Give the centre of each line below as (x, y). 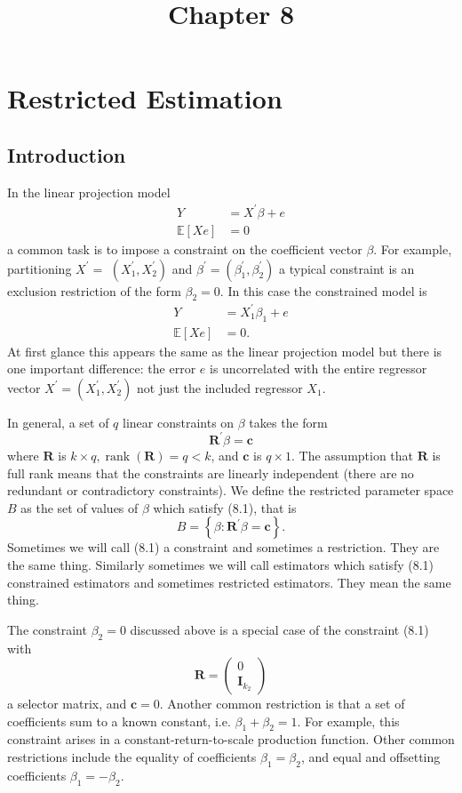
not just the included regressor (220, 387)
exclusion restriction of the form (94, 290)
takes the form (288, 422)
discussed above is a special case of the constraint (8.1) (279, 629)
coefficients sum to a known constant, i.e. (119, 721)
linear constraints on (179, 422)
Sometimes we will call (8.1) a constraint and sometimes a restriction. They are (223, 547)
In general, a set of (58, 422)
